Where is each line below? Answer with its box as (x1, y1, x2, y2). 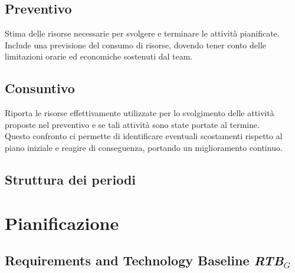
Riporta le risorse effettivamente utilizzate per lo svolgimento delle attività (5, 107, 274, 119)
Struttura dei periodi (5, 170, 136, 188)
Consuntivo (5, 79, 75, 97)
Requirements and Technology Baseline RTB (5, 251, 284, 269)
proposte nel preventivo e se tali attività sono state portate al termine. (5, 118, 260, 130)
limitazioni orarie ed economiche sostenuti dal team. (5, 50, 193, 63)
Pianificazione (5, 210, 119, 235)
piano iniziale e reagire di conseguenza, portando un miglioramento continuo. (5, 141, 283, 153)
